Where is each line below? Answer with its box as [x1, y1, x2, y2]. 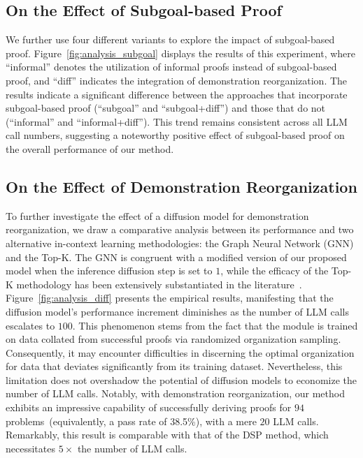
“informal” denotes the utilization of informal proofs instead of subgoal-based [6, 59, 337, 74]
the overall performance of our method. [6, 141, 174, 156]
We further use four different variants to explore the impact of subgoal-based [6, 32, 335, 47]
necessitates [6, 441, 55, 455]
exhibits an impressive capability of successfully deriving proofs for [6, 400, 292, 415]
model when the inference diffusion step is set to [6, 263, 213, 278]
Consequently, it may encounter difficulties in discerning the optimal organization [6, 345, 355, 360]
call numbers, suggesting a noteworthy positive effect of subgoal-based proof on [6, 128, 345, 142]
